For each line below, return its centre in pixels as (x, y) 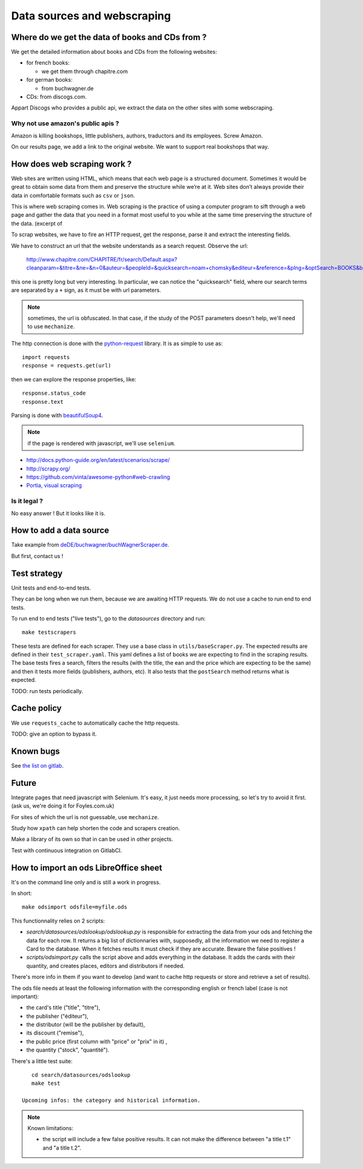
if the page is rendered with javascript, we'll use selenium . (101, 443)
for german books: (49, 80)
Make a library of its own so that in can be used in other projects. (92, 839)
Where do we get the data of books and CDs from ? (109, 37)
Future (24, 783)
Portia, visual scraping (54, 486)
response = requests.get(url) (67, 366)
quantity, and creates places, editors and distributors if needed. (105, 966)
